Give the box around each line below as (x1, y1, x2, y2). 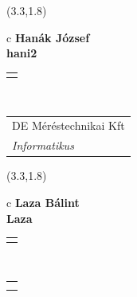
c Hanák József (6, 29, 90, 45)
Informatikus (12, 137, 74, 154)
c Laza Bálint (6, 193, 80, 210)
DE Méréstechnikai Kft (12, 117, 125, 134)
